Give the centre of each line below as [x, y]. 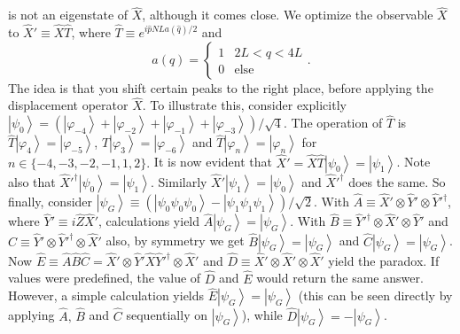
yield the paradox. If [384, 260]
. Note [413, 162]
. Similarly [179, 181]
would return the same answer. [340, 278]
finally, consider [51, 202]
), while [262, 315]
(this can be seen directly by [375, 295]
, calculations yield [149, 221]
